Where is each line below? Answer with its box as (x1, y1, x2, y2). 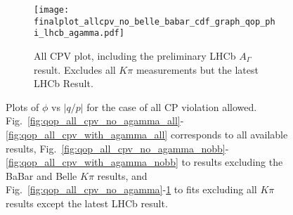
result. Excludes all (34, 62, 116, 77)
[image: (34, 5, 70, 15)
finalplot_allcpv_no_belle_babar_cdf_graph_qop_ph (34, 16, 275, 27)
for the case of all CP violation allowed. (86, 99, 257, 114)
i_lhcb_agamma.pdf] (34, 28, 124, 39)
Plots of (6, 99, 39, 114)
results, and (97, 168, 148, 183)
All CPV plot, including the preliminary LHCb (34, 48, 236, 63)
